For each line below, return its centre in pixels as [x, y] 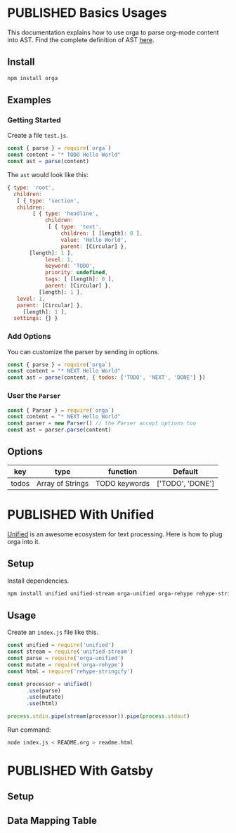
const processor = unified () [50, 684]
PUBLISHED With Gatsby [80, 771]
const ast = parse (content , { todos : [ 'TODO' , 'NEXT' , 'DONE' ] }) [106, 377]
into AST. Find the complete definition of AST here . [81, 39]
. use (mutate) [45, 697]
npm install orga [33, 78]
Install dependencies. [38, 581]
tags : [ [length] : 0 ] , [79, 279]
